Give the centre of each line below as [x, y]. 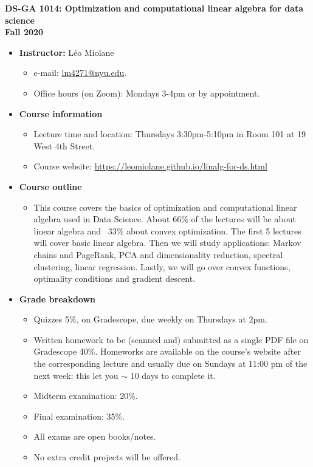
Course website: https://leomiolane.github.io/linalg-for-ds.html [150, 166]
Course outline [50, 186]
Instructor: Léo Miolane [67, 52]
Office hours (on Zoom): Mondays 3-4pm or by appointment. [147, 93]
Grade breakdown [57, 298]
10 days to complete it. [173, 375]
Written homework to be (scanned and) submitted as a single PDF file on [171, 339]
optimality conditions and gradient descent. [115, 278]
